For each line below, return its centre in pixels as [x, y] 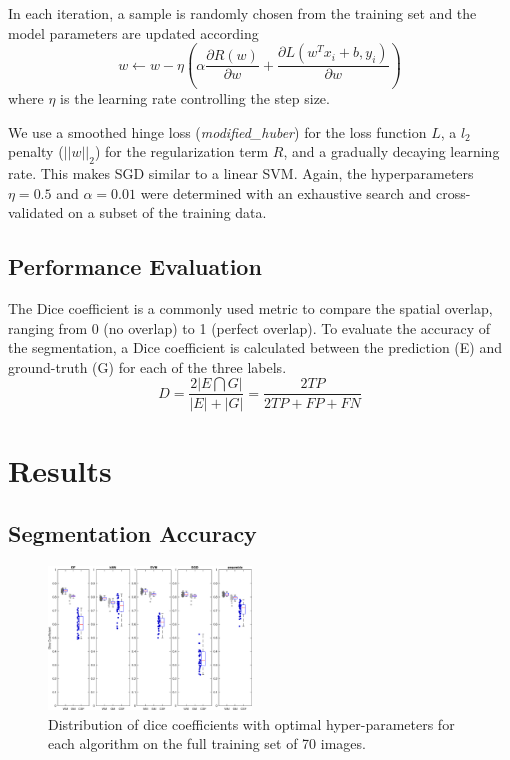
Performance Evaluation [135, 266]
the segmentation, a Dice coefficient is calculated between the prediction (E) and [255, 347]
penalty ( [36, 151]
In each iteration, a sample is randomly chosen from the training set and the [242, 13]
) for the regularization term [181, 151]
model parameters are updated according [133, 32]
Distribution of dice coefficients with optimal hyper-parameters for [251, 723]
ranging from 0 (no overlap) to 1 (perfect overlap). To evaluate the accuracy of [249, 327]
